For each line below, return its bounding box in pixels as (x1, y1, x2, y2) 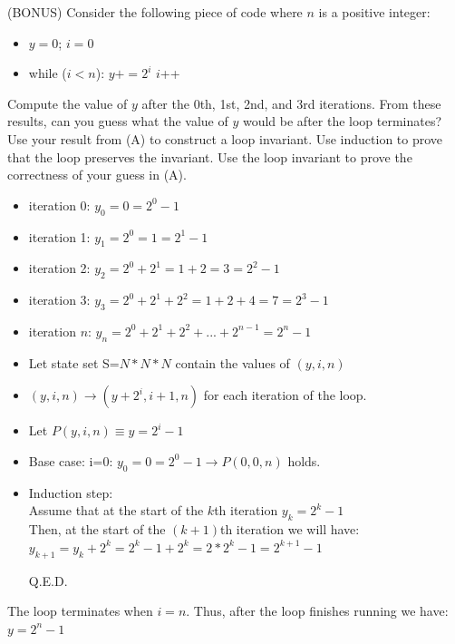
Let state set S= (28, 353, 120, 372)
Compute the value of (7, 93, 128, 112)
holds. (287, 451, 321, 470)
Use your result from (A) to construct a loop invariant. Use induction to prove (7, 129, 443, 148)
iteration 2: (28, 259, 91, 278)
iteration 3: (28, 290, 91, 309)
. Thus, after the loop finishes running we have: (186, 601, 449, 620)
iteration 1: (28, 227, 91, 246)
